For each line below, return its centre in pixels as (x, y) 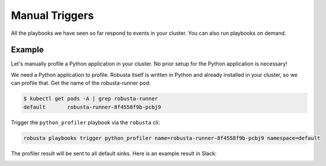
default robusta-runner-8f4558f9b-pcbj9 (92, 107)
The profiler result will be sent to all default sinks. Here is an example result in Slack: (114, 153)
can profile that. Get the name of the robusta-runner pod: (81, 83)
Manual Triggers (52, 15)
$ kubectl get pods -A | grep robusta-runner (91, 99)
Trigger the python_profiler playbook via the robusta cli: (85, 122)
